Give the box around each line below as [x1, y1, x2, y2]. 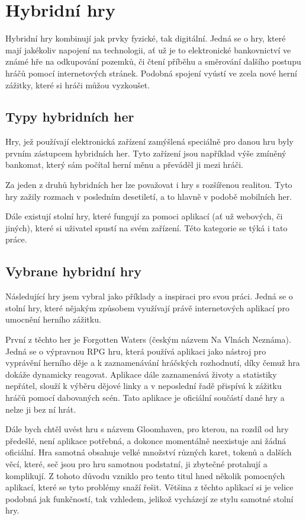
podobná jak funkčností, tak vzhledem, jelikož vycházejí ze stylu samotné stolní [5, 492, 294, 505]
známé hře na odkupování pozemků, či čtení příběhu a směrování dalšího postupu [5, 55, 301, 68]
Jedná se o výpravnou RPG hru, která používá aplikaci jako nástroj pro [5, 344, 266, 357]
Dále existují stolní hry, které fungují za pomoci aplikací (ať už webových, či [5, 210, 283, 222]
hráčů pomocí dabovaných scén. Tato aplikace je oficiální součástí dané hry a [5, 391, 285, 403]
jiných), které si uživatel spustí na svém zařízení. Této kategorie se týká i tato [5, 221, 288, 234]
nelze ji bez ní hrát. [5, 403, 76, 415]
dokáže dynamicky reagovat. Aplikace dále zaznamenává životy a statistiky [5, 368, 277, 380]
